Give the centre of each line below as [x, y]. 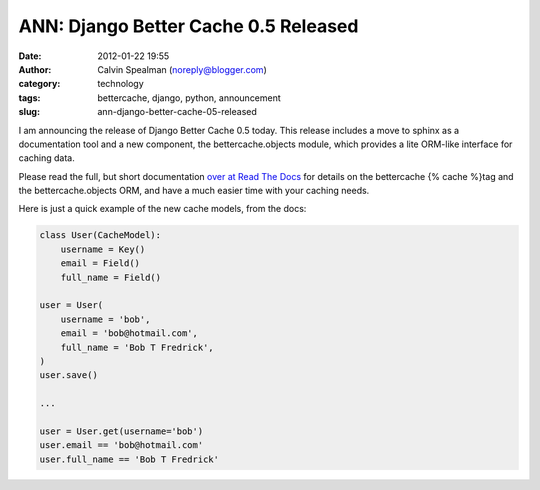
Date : [30, 56]
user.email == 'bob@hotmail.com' [121, 445]
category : [39, 84]
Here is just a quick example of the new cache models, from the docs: [162, 209]
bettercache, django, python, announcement [189, 97]
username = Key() [103, 249]
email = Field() [100, 263]
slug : [29, 112]
